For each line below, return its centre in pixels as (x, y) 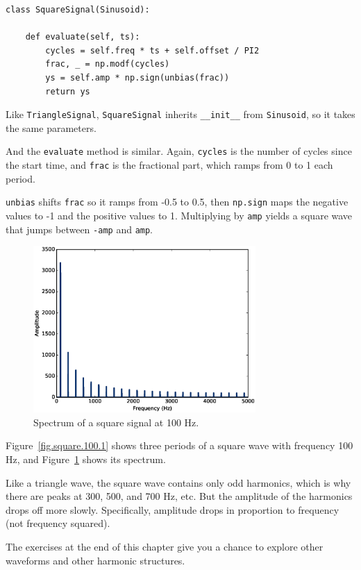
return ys (68, 91)
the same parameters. (51, 127)
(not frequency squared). (58, 523)
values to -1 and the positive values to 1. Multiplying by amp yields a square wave (179, 215)
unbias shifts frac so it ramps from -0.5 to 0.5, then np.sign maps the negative (177, 202)
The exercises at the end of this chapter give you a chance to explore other (165, 547)
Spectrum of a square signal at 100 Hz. (116, 422)
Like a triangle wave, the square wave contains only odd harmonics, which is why (178, 482)
